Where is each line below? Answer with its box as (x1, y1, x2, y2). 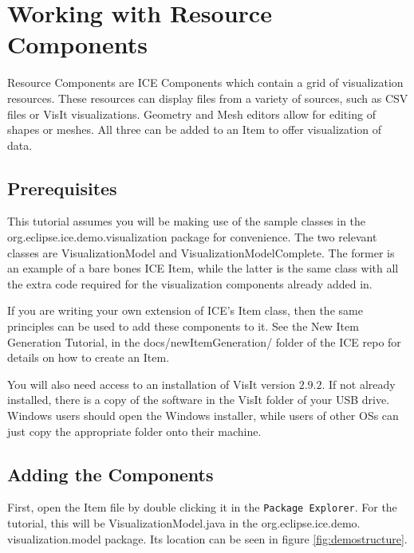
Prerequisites (7, 175, 117, 200)
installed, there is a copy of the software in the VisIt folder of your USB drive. (7, 391, 390, 408)
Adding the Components (7, 461, 214, 486)
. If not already (321, 375, 396, 392)
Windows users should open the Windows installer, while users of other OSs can (7, 407, 399, 424)
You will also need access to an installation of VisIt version (7, 375, 295, 392)
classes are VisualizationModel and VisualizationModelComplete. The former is (7, 244, 395, 261)
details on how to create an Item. (7, 349, 170, 366)
